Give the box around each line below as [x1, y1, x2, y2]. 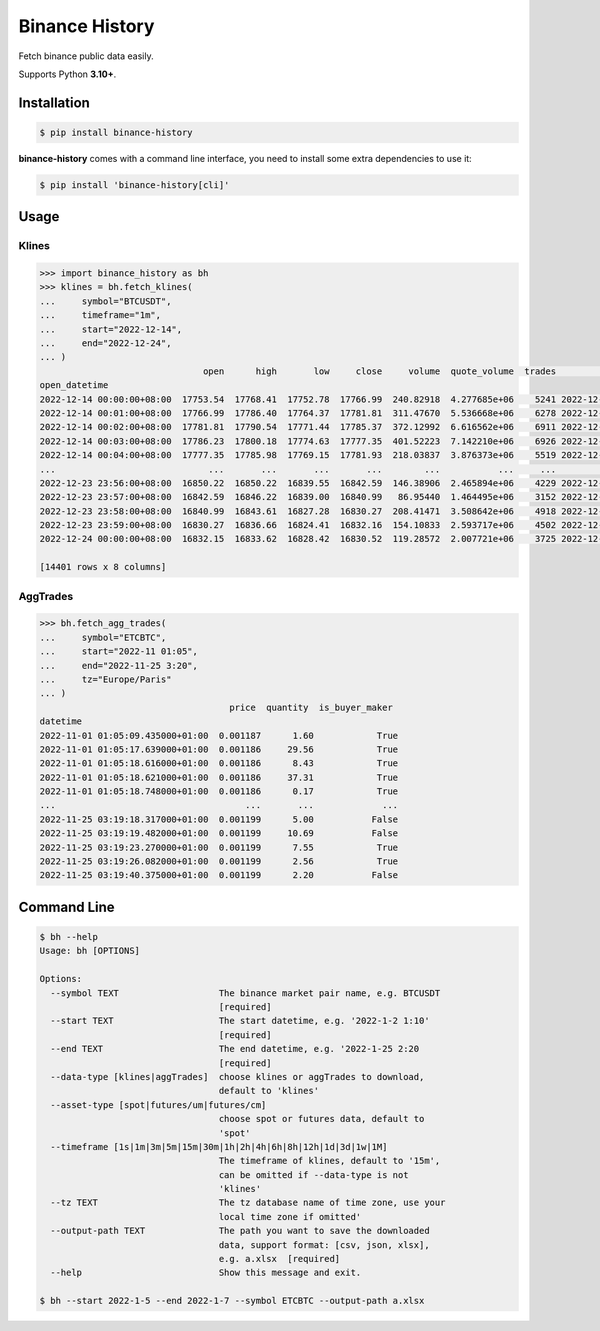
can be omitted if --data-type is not [218, 1169, 409, 1180]
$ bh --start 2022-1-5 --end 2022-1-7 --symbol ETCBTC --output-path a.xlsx [39, 1295, 425, 1307]
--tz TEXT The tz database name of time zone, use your [50, 1197, 446, 1209]
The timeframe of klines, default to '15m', [218, 1155, 441, 1167]
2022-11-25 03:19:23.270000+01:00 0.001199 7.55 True [39, 841, 399, 853]
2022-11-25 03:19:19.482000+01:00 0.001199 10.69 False [39, 828, 399, 839]
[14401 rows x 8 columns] [39, 561, 167, 573]
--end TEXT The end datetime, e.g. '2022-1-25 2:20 [50, 1043, 420, 1055]
